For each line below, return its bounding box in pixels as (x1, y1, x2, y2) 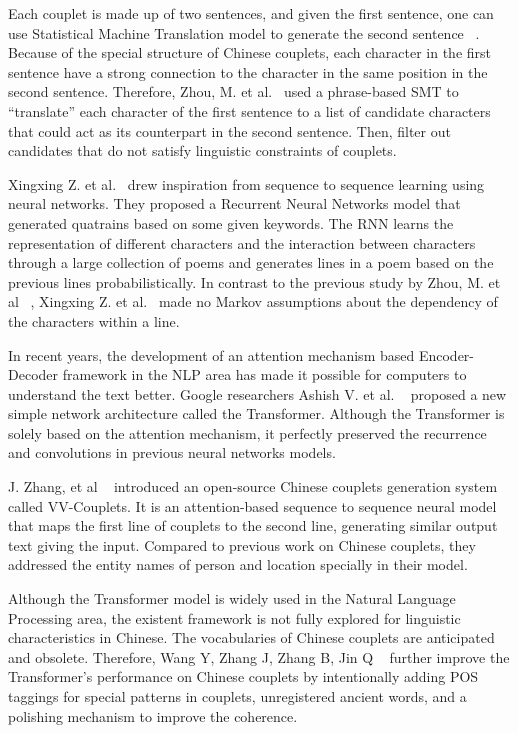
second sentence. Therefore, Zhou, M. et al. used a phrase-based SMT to (8, 81, 459, 102)
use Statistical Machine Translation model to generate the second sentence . (8, 22, 480, 43)
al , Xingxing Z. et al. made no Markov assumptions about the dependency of (8, 291, 498, 312)
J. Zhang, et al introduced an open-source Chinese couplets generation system (8, 476, 498, 497)
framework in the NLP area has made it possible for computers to (62, 364, 467, 385)
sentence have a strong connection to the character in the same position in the (8, 61, 488, 82)
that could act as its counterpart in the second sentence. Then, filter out (8, 120, 451, 141)
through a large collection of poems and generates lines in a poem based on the (8, 252, 494, 273)
